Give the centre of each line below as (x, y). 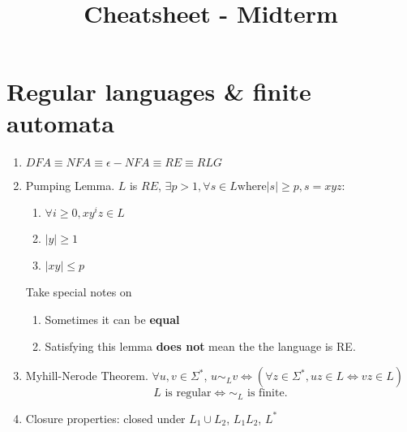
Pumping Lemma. (70, 185)
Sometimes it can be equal (112, 319)
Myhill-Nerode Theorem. (87, 376)
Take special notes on (79, 292)
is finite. (268, 393)
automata (60, 122)
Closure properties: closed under (105, 418)
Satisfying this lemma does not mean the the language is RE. (200, 346)
